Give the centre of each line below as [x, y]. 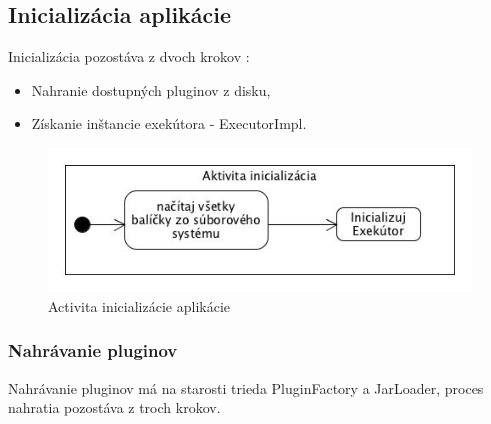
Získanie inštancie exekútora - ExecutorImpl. [169, 123]
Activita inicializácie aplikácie [139, 305]
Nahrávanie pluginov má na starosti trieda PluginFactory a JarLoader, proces [246, 387]
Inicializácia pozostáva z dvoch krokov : [129, 56]
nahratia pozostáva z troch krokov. [114, 407]
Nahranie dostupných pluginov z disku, [151, 89]
